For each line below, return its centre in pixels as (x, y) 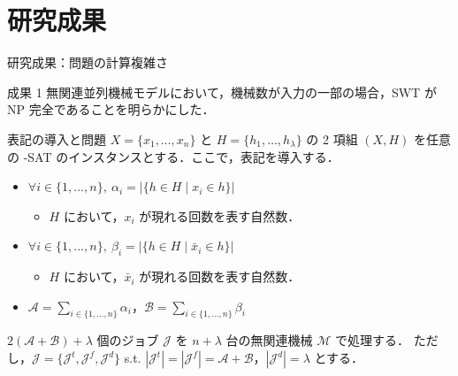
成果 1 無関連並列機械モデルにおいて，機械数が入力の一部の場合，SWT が (222, 92)
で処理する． (373, 340)
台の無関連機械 (269, 340)
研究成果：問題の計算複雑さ (88, 62)
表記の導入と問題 (57, 138)
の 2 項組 (332, 138)
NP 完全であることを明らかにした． (111, 109)
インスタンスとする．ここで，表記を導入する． (204, 156)
